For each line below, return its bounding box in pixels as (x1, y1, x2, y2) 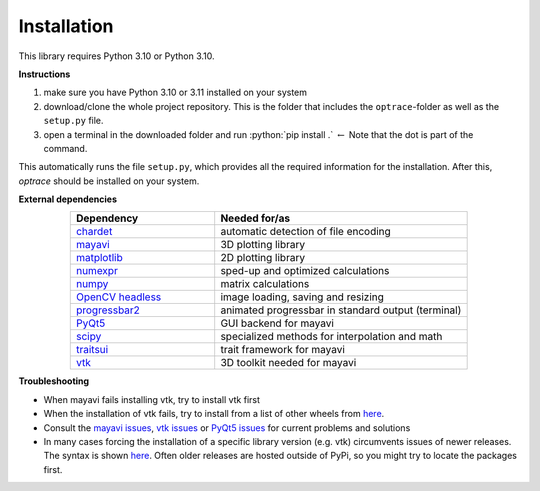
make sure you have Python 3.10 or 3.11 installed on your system (43, 86, 308, 99)
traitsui (75, 343, 109, 357)
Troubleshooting (18, 375, 90, 387)
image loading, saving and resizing (220, 290, 385, 304)
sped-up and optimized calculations (220, 264, 390, 278)
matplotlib (75, 251, 124, 265)
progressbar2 (75, 303, 140, 317)
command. (43, 142, 88, 154)
